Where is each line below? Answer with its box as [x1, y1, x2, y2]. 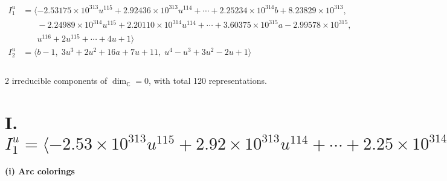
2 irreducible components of [5, 74, 108, 87]
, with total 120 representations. [149, 74, 267, 87]
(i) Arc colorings [5, 165, 75, 177]
